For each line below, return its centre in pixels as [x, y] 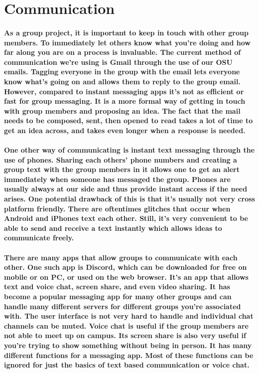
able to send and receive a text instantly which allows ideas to [113, 228]
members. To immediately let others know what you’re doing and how [127, 42]
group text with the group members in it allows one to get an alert [122, 169]
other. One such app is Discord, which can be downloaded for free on [126, 267]
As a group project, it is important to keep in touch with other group [126, 32]
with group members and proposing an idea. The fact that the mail [122, 110]
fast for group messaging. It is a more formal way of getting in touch [125, 101]
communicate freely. [39, 238]
